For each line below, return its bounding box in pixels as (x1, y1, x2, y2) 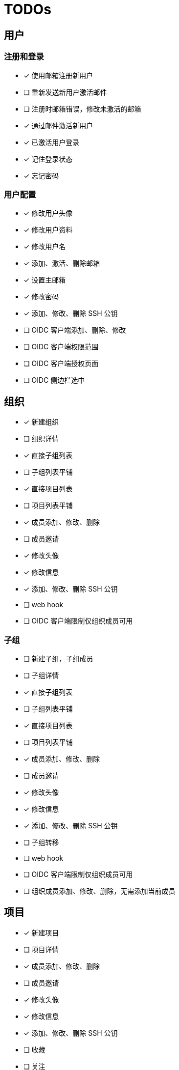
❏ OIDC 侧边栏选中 (23, 376, 85, 385)
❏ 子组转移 (23, 838, 59, 846)
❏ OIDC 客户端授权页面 (23, 359, 99, 368)
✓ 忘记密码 (23, 171, 59, 180)
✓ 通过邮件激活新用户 (23, 121, 93, 130)
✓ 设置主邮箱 (23, 276, 66, 284)
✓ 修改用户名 (23, 242, 66, 251)
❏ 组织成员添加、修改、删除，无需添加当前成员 (23, 886, 176, 895)
